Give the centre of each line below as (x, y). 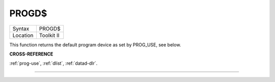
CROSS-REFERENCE (31, 54)
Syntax (21, 29)
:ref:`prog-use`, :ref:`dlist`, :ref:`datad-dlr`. (53, 63)
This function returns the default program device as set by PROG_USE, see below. (95, 45)
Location (23, 35)
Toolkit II (49, 35)
